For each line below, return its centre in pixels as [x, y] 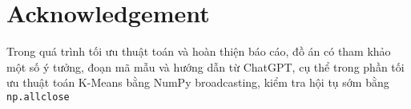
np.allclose [38, 97]
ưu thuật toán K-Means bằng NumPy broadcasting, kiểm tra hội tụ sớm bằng [198, 82]
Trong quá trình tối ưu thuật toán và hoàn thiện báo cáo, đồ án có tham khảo [199, 51]
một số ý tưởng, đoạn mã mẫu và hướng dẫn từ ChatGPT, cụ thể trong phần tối [205, 66]
